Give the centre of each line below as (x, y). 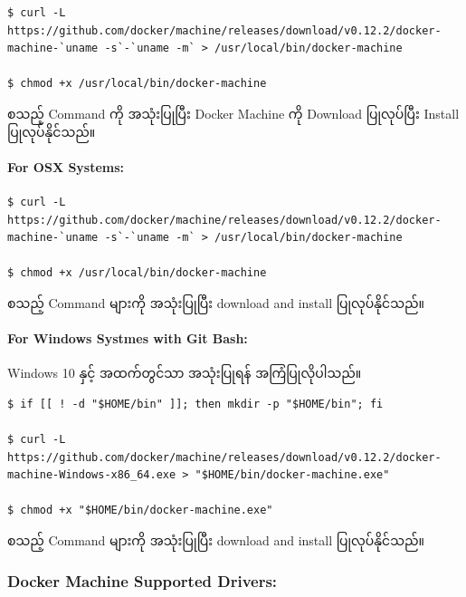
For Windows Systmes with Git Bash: (128, 338)
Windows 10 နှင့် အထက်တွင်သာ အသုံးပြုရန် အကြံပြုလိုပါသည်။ (185, 373)
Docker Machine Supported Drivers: (143, 580)
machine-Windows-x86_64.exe (92, 475)
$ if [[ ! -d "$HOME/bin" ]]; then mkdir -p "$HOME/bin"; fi (195, 404)
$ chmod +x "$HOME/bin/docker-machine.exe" (140, 510)
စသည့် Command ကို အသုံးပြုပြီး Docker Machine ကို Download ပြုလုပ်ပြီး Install (233, 113)
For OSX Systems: (66, 166)
